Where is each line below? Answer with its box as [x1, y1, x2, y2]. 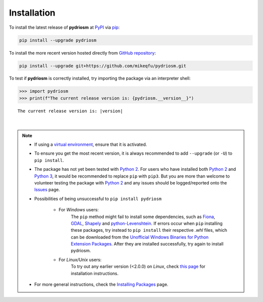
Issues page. [34, 187, 60, 193]
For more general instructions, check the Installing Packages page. [34, 282, 169, 287]
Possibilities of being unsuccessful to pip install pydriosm [34, 196, 162, 201]
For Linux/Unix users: [58, 257, 102, 262]
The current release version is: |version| [18, 108, 123, 114]
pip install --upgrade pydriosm [19, 37, 97, 43]
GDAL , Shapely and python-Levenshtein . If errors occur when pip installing [71, 220, 223, 226]
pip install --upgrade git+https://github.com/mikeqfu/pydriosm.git [19, 63, 187, 68]
